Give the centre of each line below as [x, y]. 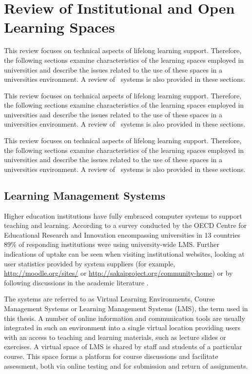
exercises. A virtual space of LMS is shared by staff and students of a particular [123, 346]
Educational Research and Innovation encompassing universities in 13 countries [122, 234]
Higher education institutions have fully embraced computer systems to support [123, 215]
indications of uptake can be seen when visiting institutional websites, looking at [124, 254]
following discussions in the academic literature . [76, 282]
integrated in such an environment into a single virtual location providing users [122, 327]
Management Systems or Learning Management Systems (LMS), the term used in [126, 308]
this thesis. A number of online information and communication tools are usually [125, 318]
